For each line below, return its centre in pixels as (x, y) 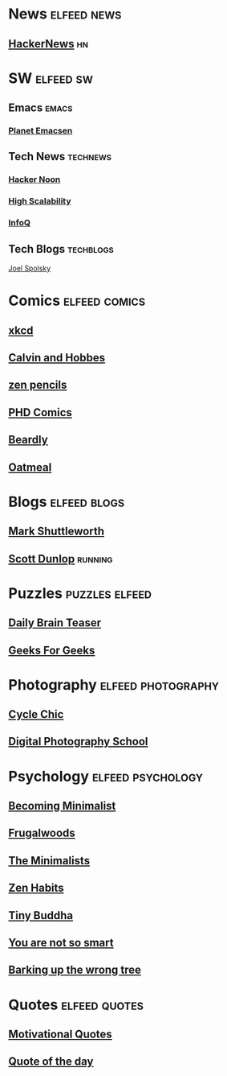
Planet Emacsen (41, 131)
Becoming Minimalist (62, 806)
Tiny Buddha (41, 915)
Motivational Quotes (60, 1034)
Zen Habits (36, 888)
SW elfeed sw (51, 78)
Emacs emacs (41, 108)
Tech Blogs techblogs (61, 249)
